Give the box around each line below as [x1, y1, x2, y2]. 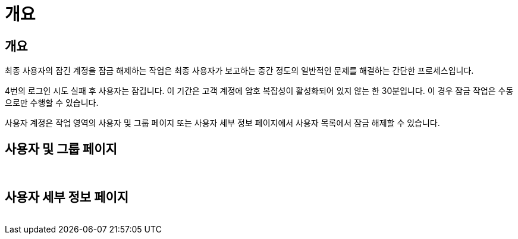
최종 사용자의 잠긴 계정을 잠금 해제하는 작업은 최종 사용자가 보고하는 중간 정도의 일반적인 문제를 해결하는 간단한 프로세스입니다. [5, 65, 474, 76]
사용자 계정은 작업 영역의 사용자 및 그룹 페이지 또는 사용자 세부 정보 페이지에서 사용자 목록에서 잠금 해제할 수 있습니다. [5, 118, 440, 128]
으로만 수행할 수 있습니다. [5, 98, 99, 108]
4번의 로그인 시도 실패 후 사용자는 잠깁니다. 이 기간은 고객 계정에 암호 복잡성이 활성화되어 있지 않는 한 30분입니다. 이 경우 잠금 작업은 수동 [5, 86, 514, 96]
